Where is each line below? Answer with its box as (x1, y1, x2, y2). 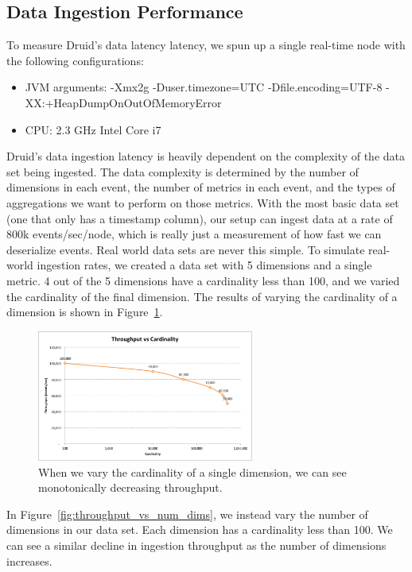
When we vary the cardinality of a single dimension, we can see (38, 463, 347, 480)
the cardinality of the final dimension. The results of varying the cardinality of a (6, 288, 398, 304)
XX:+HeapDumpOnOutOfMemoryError (25, 94, 222, 110)
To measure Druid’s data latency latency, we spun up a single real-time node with (6, 37, 406, 53)
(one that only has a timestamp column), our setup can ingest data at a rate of (6, 210, 393, 226)
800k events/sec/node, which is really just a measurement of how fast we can (6, 226, 382, 242)
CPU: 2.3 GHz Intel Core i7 (25, 121, 161, 137)
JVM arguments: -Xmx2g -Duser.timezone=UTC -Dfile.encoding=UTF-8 (25, 79, 383, 95)
